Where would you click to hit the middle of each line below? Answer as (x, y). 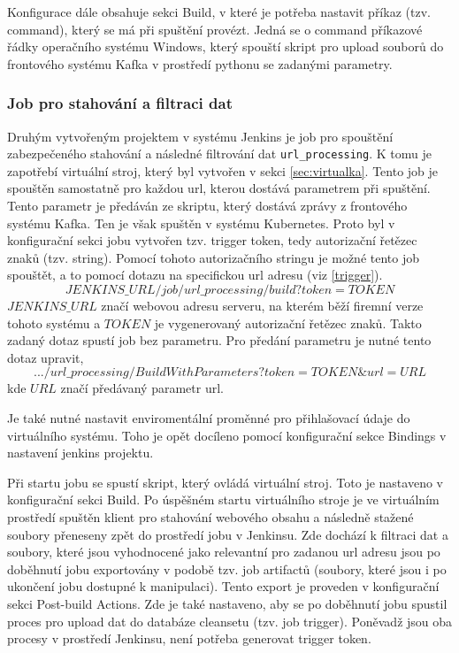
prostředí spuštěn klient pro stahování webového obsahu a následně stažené (210, 516)
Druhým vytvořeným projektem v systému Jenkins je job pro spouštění (200, 136)
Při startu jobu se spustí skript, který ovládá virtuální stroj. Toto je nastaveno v (225, 482)
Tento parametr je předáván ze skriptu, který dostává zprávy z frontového (207, 206)
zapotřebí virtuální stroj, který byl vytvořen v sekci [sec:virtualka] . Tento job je (223, 170)
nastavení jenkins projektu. (80, 453)
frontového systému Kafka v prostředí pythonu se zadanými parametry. (200, 63)
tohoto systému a (54, 323)
